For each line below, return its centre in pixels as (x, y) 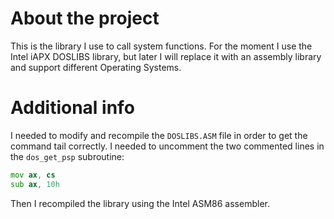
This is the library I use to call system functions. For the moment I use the (161, 46)
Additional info (72, 108)
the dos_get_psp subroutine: (67, 156)
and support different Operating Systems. (96, 67)
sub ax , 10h (35, 184)
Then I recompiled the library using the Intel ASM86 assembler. (140, 203)
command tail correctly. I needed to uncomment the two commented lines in (167, 146)
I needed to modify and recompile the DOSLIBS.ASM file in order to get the (159, 135)
